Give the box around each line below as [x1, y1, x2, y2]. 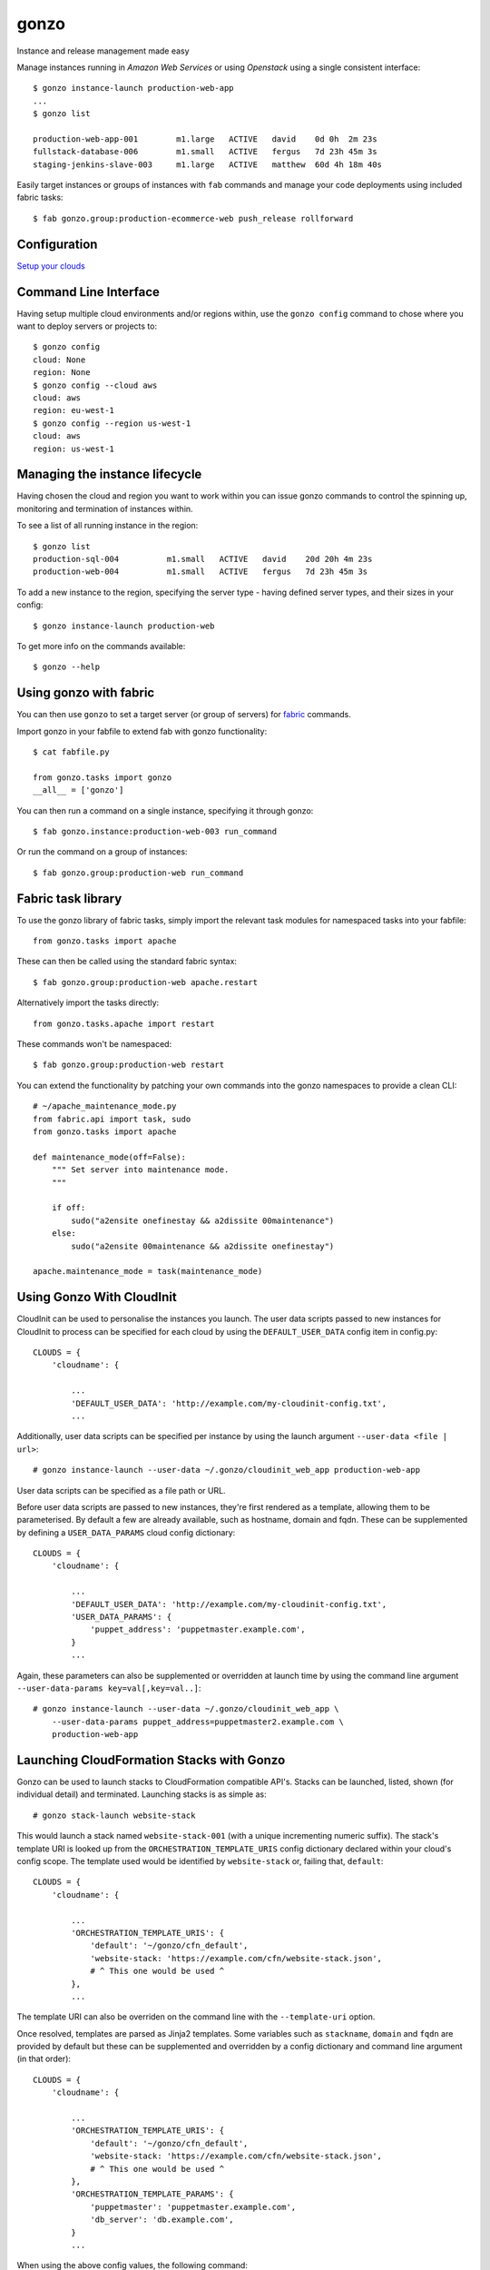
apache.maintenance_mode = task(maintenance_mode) [33, 1267, 263, 1277]
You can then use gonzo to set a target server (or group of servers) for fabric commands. [16, 709, 351, 720]
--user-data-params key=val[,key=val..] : [16, 1683, 201, 1693]
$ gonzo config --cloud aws [33, 380, 158, 390]
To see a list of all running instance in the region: [16, 520, 199, 531]
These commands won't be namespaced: [16, 1039, 172, 1050]
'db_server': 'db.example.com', [90, 2215, 235, 2225]
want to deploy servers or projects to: [16, 321, 158, 331]
